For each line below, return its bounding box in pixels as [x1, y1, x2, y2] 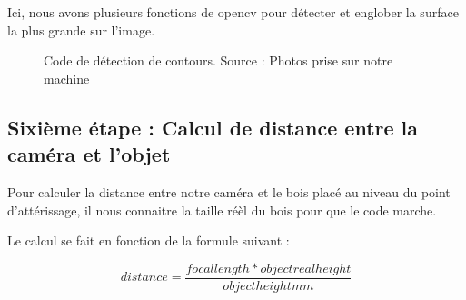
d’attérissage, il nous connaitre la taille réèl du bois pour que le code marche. [7, 200, 437, 219]
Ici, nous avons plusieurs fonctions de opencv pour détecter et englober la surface [7, 3, 459, 21]
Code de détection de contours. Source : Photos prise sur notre [44, 51, 393, 70]
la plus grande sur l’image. [7, 20, 155, 39]
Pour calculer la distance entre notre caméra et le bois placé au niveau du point [7, 182, 451, 201]
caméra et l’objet [7, 140, 171, 168]
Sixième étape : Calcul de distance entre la [7, 113, 419, 141]
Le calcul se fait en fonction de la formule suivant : [7, 231, 290, 250]
